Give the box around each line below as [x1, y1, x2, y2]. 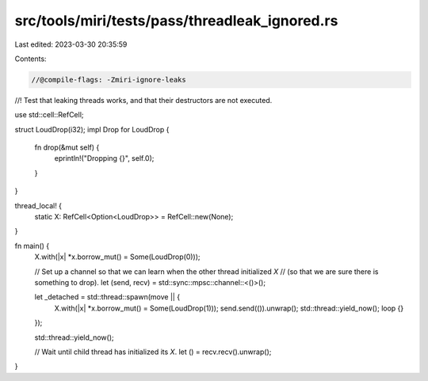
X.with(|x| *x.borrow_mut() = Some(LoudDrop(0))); [34, 252, 201, 261]
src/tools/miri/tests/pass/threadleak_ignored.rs [14, 12, 338, 29]
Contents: [14, 54, 47, 63]
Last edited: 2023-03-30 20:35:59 [14, 40, 128, 49]
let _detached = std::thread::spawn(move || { [34, 292, 181, 302]
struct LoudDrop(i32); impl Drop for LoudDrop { [14, 124, 170, 134]
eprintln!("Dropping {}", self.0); [54, 154, 155, 163]
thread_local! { [14, 200, 63, 210]
